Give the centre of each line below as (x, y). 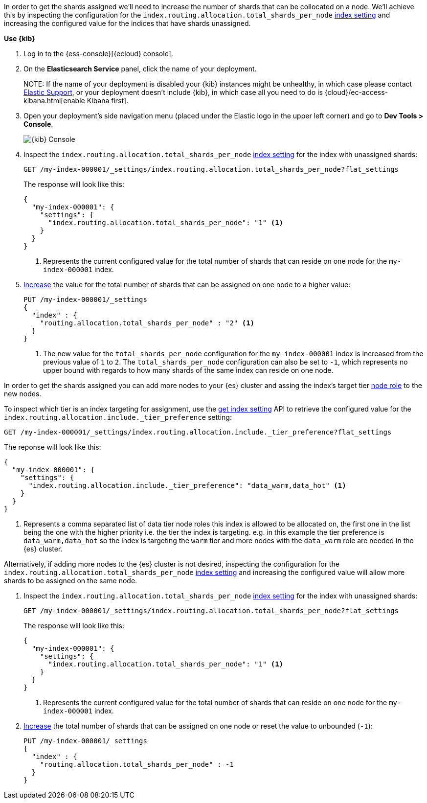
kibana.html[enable (54, 101)
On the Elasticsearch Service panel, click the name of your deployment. (140, 69)
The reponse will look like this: (53, 447)
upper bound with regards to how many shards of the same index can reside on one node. (188, 370)
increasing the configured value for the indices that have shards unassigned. (127, 23)
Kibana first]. (108, 101)
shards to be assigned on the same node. (71, 581)
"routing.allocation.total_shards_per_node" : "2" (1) (147, 323)
